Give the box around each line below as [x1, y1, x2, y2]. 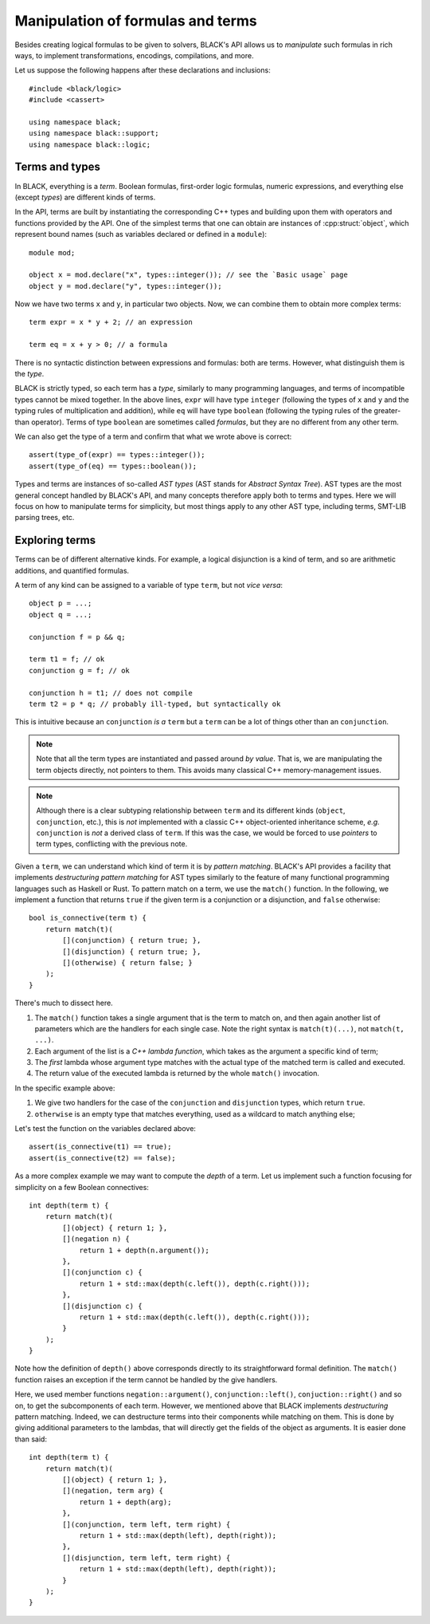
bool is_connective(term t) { [29, 913, 147, 923]
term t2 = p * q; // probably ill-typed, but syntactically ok [29, 699, 281, 708]
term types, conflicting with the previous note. [36, 839, 188, 849]
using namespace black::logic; [29, 140, 151, 149]
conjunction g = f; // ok [29, 666, 131, 675]
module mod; [29, 248, 76, 257]
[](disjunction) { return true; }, [62, 947, 201, 956]
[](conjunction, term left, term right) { [62, 1520, 231, 1529]
